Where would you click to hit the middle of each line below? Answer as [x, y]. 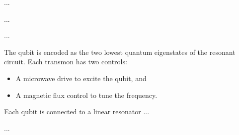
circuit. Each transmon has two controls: [66, 62]
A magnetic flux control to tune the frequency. [86, 95]
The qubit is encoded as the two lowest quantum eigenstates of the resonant [120, 52]
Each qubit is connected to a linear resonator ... [77, 112]
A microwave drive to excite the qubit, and [81, 78]
